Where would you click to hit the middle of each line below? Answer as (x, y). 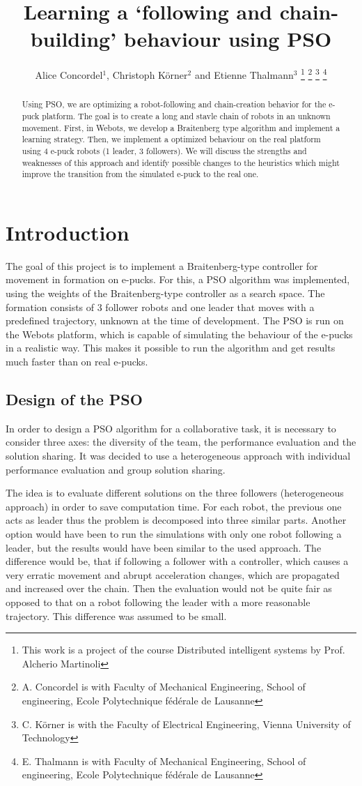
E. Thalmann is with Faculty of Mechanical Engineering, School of (164, 761)
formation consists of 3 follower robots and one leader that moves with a (160, 307)
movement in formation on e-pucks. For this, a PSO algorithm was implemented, (178, 279)
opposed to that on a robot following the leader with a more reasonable (158, 602)
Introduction (68, 232)
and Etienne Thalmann (244, 74)
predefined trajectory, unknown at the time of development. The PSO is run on (175, 320)
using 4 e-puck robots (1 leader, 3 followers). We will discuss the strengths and (164, 150)
